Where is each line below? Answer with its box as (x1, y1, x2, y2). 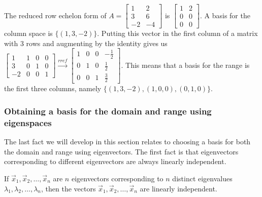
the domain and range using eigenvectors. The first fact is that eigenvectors (4, 146, 239, 156)
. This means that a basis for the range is (121, 59, 250, 70)
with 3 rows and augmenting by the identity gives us (4, 37, 168, 48)
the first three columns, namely (4, 83, 102, 94)
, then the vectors (41, 183, 96, 193)
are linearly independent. (140, 183, 217, 193)
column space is (4, 28, 53, 38)
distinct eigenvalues (172, 173, 233, 183)
